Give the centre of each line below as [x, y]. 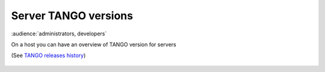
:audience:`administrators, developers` [59, 34]
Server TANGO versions [72, 16]
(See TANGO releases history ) [48, 55]
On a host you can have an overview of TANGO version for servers [94, 44]
